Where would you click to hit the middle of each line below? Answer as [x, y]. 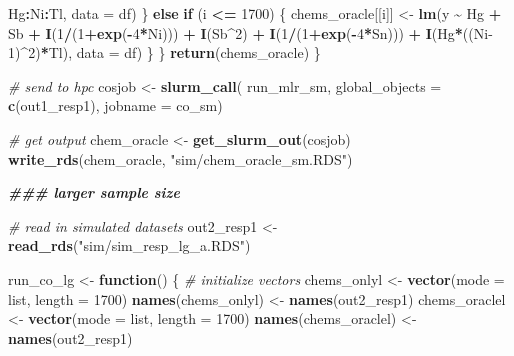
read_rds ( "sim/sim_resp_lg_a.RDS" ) [129, 245]
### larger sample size [94, 192]
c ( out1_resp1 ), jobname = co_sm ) [115, 105]
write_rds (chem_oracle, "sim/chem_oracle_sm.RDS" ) [180, 158]
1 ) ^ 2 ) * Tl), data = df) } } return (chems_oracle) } [164, 52]
